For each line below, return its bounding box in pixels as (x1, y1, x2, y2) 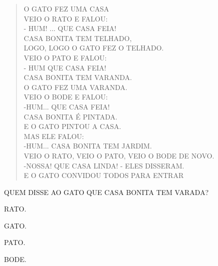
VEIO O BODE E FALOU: (23, 91, 108, 102)
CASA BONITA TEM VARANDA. (23, 72, 132, 82)
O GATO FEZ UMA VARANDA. (23, 81, 128, 92)
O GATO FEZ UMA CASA (23, 3, 109, 13)
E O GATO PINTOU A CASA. (23, 121, 121, 131)
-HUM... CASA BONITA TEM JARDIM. (23, 140, 152, 151)
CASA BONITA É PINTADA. (23, 111, 118, 121)
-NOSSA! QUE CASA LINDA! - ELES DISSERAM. (23, 160, 185, 170)
